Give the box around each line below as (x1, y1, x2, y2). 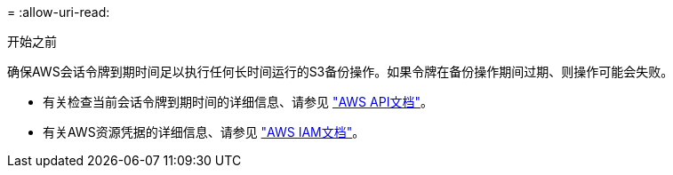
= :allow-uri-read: (7, 4, 110, 20)
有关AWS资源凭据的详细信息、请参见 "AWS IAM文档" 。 (43, 124, 365, 139)
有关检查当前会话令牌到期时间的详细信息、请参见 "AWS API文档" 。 (43, 94, 433, 109)
